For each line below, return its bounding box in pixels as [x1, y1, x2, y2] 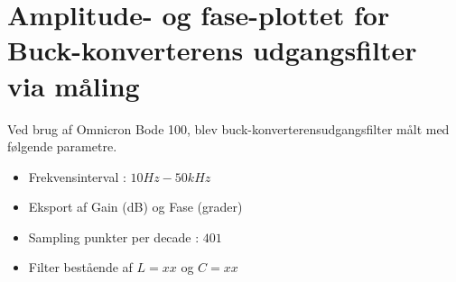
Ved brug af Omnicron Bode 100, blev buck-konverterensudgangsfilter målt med [7, 119, 450, 138]
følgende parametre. [7, 137, 117, 156]
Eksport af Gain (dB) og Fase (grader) [28, 197, 243, 216]
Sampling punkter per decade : [28, 227, 200, 246]
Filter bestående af [28, 258, 133, 277]
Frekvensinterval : [28, 167, 126, 186]
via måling [7, 67, 140, 104]
